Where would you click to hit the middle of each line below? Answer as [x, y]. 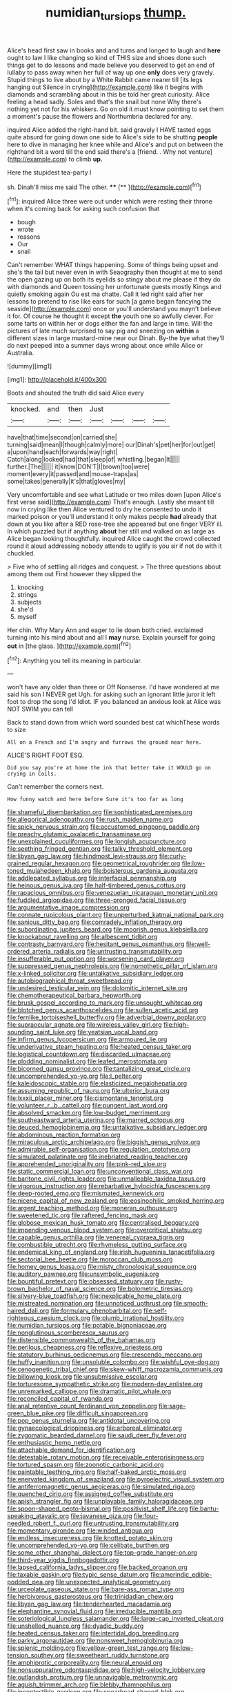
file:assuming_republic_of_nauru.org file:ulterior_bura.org [89, 1091]
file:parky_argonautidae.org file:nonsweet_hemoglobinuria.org [96, 1641]
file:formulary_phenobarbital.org [97, 1311]
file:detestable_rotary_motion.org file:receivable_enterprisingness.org [106, 1457]
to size [17, 730]
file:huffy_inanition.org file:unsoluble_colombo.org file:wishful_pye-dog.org [113, 1362]
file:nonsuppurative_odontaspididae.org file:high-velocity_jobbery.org [106, 1670]
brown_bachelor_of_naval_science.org [61, 1289]
